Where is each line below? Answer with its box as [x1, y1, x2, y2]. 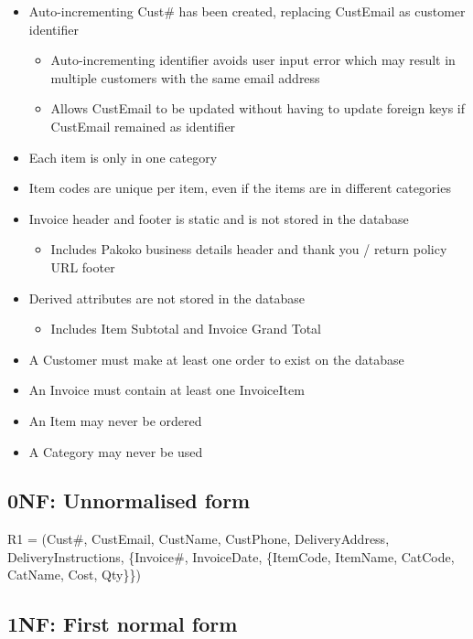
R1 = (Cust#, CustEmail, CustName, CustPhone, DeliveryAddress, [7, 529, 390, 548]
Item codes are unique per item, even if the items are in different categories [28, 178, 451, 197]
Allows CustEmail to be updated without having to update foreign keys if [50, 99, 465, 118]
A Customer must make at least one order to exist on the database [28, 349, 404, 368]
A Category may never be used [28, 442, 203, 461]
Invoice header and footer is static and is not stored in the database [28, 208, 409, 228]
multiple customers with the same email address [50, 68, 320, 87]
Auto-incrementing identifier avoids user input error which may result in [50, 50, 456, 69]
